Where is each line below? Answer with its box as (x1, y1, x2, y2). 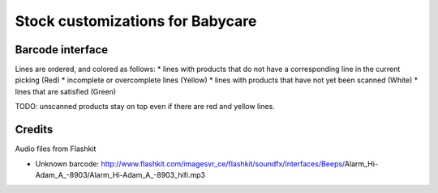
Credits (15, 123, 54, 136)
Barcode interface (15, 43, 109, 57)
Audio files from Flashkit (15, 144, 97, 153)
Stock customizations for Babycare (15, 12, 257, 30)
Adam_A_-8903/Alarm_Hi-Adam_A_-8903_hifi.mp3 (35, 170, 206, 179)
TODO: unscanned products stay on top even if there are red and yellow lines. (15, 102, 275, 111)
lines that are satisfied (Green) (15, 86, 117, 96)
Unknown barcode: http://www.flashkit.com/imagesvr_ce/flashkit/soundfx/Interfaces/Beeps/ (35, 158, 345, 169)
